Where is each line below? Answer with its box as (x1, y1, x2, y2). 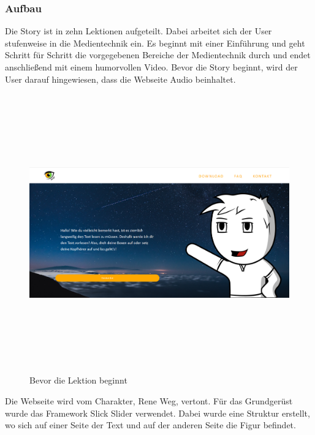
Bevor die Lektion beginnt (29, 374, 127, 387)
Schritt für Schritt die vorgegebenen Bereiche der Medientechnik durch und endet (5, 48, 311, 61)
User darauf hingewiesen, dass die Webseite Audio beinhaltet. (5, 72, 236, 85)
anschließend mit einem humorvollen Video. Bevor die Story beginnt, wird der (5, 61, 298, 73)
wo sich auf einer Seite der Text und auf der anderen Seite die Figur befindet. (5, 418, 296, 431)
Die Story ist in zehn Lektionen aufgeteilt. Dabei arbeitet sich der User (5, 25, 272, 37)
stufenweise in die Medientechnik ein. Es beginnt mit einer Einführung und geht (5, 36, 305, 49)
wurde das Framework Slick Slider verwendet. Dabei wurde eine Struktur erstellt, (5, 406, 310, 419)
